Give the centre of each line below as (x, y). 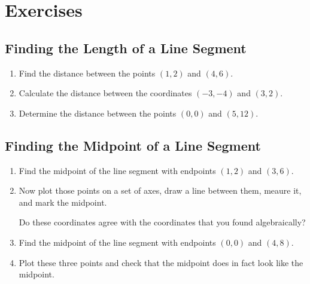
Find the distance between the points (87, 73)
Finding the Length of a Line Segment (126, 48)
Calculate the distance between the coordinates (105, 93)
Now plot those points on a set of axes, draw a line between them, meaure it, (160, 190)
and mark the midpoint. (63, 202)
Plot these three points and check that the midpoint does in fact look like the (161, 262)
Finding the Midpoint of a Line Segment (133, 145)
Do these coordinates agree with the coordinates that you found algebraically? (162, 222)
